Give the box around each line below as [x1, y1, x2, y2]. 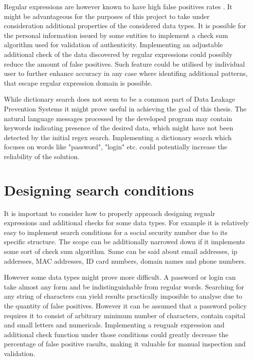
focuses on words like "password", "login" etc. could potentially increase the [4, 142, 228, 152]
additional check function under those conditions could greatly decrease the [4, 329, 229, 339]
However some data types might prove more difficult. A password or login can [4, 272, 236, 282]
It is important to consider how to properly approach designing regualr [4, 208, 216, 218]
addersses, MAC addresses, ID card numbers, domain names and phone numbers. [4, 255, 246, 266]
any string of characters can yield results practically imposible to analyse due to [4, 291, 242, 301]
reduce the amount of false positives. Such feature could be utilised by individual [4, 58, 245, 69]
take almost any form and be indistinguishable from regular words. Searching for [4, 281, 244, 291]
